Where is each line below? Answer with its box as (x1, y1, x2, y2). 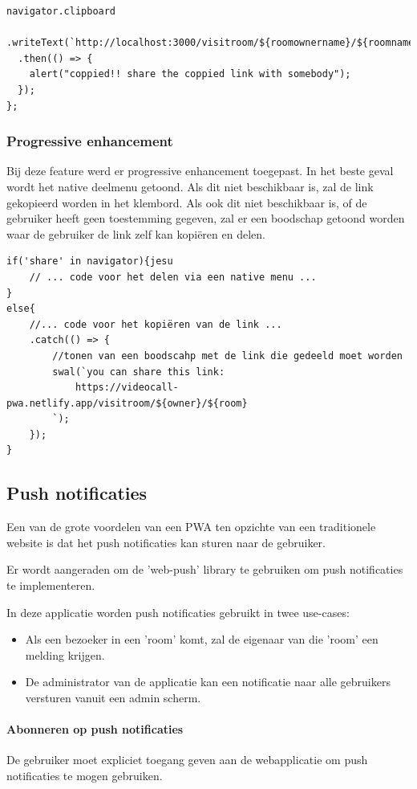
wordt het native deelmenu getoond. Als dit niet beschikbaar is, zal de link (6, 178, 374, 194)
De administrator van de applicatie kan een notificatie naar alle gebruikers (25, 673, 391, 690)
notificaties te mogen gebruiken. (6, 767, 163, 783)
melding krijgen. (25, 646, 105, 663)
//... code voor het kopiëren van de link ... (29, 318, 282, 330)
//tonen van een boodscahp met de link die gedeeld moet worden (52, 350, 403, 362)
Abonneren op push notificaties (6, 721, 184, 738)
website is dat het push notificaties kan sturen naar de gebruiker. (6, 533, 326, 550)
